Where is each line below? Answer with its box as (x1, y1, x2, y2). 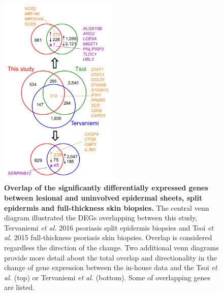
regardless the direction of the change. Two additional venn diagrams (4, 242, 219, 253)
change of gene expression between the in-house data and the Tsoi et (4, 262, 217, 273)
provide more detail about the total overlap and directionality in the (4, 252, 217, 263)
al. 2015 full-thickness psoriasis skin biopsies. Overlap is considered (4, 232, 212, 243)
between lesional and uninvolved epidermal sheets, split (4, 192, 203, 203)
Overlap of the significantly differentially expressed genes (4, 182, 208, 193)
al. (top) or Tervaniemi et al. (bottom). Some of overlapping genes (4, 272, 211, 282)
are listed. (4, 282, 35, 292)
